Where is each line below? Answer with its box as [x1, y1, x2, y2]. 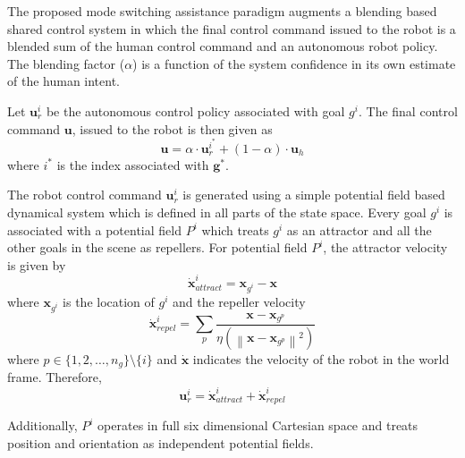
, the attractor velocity [323, 238, 448, 257]
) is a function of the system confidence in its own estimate [132, 54, 456, 72]
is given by [7, 255, 66, 274]
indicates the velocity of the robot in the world [192, 349, 450, 368]
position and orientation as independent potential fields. [7, 433, 314, 452]
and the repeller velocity [173, 292, 306, 310]
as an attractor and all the [286, 220, 432, 239]
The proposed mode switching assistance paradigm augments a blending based [7, 2, 437, 20]
